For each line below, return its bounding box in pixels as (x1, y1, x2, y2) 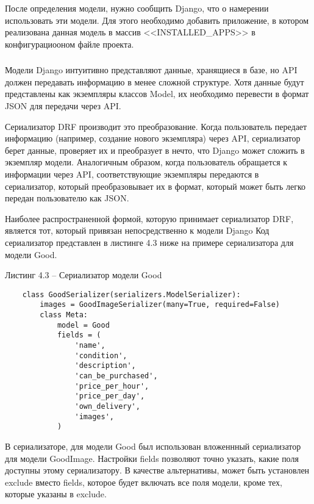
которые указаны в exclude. (5, 488, 107, 500)
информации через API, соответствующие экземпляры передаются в (5, 168, 259, 181)
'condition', (74, 351, 127, 360)
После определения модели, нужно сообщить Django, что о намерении (5, 2, 269, 14)
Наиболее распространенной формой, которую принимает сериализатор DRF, (5, 212, 294, 225)
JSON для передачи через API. (5, 99, 121, 112)
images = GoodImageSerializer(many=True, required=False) (40, 300, 280, 309)
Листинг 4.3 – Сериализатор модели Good (5, 268, 162, 281)
